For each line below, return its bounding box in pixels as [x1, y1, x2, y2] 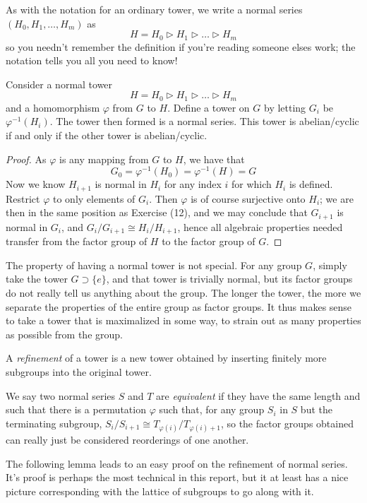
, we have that [183, 151, 245, 166]
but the [300, 402, 332, 417]
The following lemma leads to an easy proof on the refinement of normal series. [6, 456, 348, 471]
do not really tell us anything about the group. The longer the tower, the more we [6, 285, 361, 300]
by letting [263, 100, 306, 114]
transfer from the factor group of [6, 234, 148, 249]
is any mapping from [59, 151, 149, 166]
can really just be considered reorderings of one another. [6, 432, 249, 446]
